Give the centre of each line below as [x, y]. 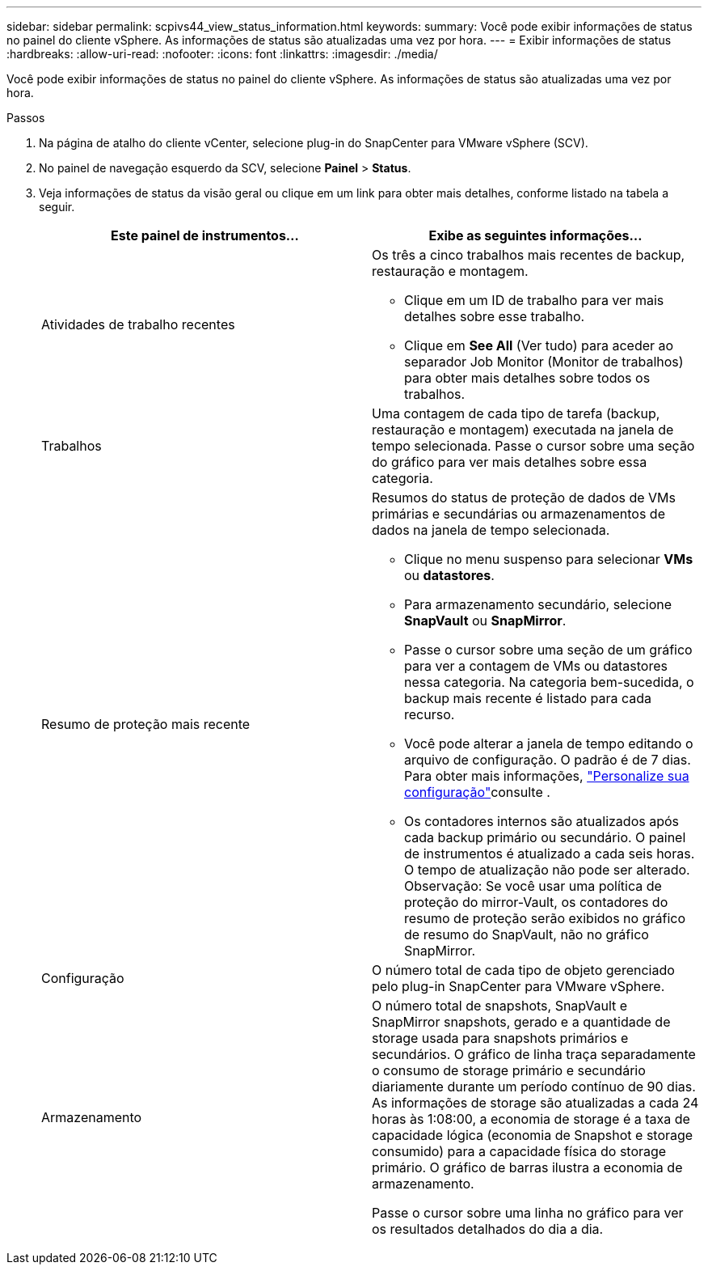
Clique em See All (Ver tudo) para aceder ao [539, 345]
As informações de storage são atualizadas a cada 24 [535, 1103]
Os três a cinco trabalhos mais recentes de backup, [529, 255]
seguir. [57, 207]
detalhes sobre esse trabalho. [495, 316]
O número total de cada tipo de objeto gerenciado [523, 970]
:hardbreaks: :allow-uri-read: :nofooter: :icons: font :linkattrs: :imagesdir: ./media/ [222, 54]
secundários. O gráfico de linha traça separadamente [534, 1054]
